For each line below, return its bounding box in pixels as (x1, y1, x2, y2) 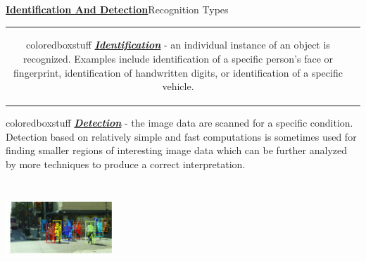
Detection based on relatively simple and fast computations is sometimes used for (6, 129, 357, 144)
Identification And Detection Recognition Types (6, 2, 229, 16)
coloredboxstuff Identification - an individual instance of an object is (26, 37, 330, 52)
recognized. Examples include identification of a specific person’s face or (23, 51, 334, 65)
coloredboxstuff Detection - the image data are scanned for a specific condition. (6, 115, 353, 130)
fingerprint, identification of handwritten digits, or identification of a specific (13, 65, 343, 79)
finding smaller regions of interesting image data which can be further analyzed (6, 143, 347, 158)
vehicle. (162, 79, 194, 94)
